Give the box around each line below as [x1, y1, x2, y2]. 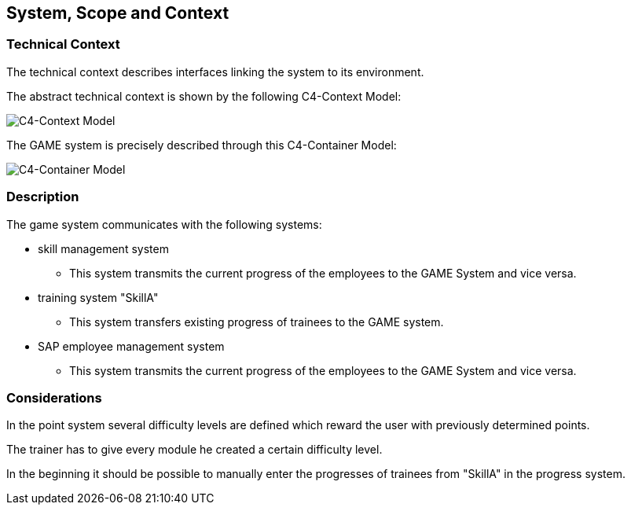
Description [6, 189, 79, 205]
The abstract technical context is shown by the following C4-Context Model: [6, 89, 402, 103]
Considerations [6, 389, 102, 406]
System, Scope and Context [6, 3, 229, 23]
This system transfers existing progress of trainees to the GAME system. [69, 314, 444, 329]
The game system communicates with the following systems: [6, 217, 322, 231]
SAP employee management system [38, 339, 225, 353]
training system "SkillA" [38, 290, 159, 304]
